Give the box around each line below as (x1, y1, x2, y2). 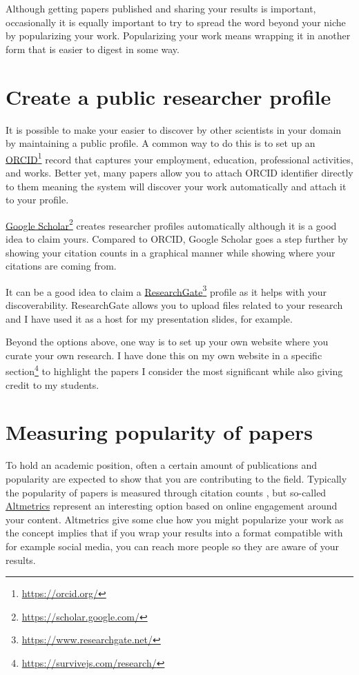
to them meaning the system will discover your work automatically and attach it (6, 179, 347, 193)
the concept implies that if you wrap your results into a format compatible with (6, 525, 343, 540)
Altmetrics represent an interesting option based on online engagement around (6, 498, 338, 513)
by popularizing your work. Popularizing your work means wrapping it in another (6, 28, 351, 43)
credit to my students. (6, 377, 99, 392)
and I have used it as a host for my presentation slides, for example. (6, 311, 293, 325)
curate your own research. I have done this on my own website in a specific (6, 347, 322, 362)
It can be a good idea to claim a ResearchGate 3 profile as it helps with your (6, 282, 327, 299)
